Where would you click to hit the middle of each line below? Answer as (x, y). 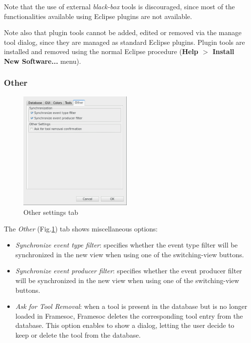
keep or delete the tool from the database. (78, 335)
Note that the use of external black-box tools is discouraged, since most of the (119, 6)
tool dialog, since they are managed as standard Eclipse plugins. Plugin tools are (125, 42)
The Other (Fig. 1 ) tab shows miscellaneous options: (81, 228)
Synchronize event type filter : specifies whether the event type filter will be (126, 245)
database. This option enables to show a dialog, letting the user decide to (125, 325)
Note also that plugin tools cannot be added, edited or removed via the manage (123, 32)
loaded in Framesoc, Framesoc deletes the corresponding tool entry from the (129, 315)
